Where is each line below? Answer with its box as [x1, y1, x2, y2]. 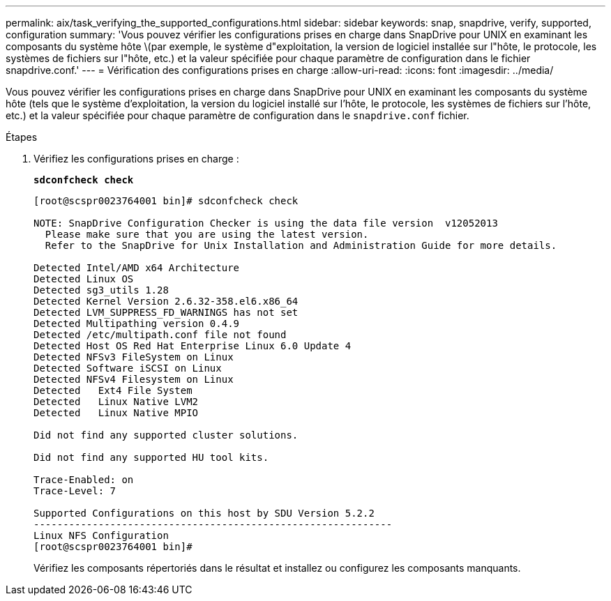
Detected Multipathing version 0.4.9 [33, 318, 240, 329]
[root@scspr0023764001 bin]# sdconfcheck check [33, 195, 299, 206]
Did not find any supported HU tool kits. [33, 452, 269, 463]
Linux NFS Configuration [33, 530, 169, 541]
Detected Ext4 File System [33, 385, 193, 396]
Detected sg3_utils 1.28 [33, 284, 169, 296]
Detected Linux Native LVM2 [33, 396, 199, 407]
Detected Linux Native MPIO [33, 407, 199, 418]
